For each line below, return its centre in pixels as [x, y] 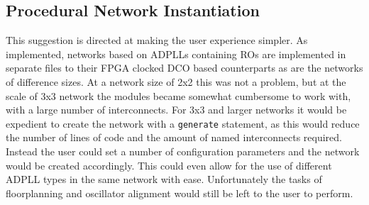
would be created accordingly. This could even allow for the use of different [169, 165]
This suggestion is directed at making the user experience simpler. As [157, 40]
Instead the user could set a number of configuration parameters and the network [183, 151]
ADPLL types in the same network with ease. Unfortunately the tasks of [164, 179]
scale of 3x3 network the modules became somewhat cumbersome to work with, [178, 95]
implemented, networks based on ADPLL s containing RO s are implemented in [176, 54]
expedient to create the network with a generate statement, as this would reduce [183, 123]
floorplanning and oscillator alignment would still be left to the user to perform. [180, 193]
